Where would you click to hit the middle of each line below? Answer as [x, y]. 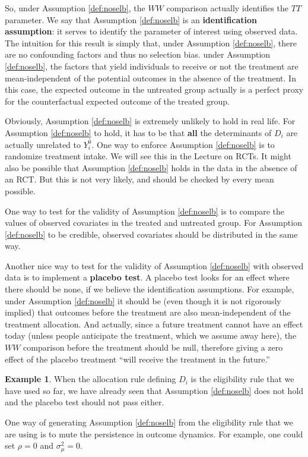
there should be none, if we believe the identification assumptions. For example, [150, 289]
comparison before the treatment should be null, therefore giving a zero [153, 347]
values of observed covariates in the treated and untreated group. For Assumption [153, 223]
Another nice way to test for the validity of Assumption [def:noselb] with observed [154, 265]
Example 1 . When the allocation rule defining [91, 379]
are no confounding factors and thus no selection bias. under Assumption [138, 54]
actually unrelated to [43, 144]
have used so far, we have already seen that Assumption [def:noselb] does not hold [154, 390]
